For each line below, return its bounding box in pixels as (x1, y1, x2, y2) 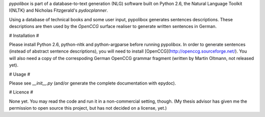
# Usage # (9, 71, 30, 77)
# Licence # (9, 89, 33, 95)
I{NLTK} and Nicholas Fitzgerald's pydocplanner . (9, 7, 108, 13)
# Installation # (9, 32, 39, 38)
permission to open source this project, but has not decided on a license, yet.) (9, 105, 167, 111)
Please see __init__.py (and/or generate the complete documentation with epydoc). (9, 80, 176, 86)
